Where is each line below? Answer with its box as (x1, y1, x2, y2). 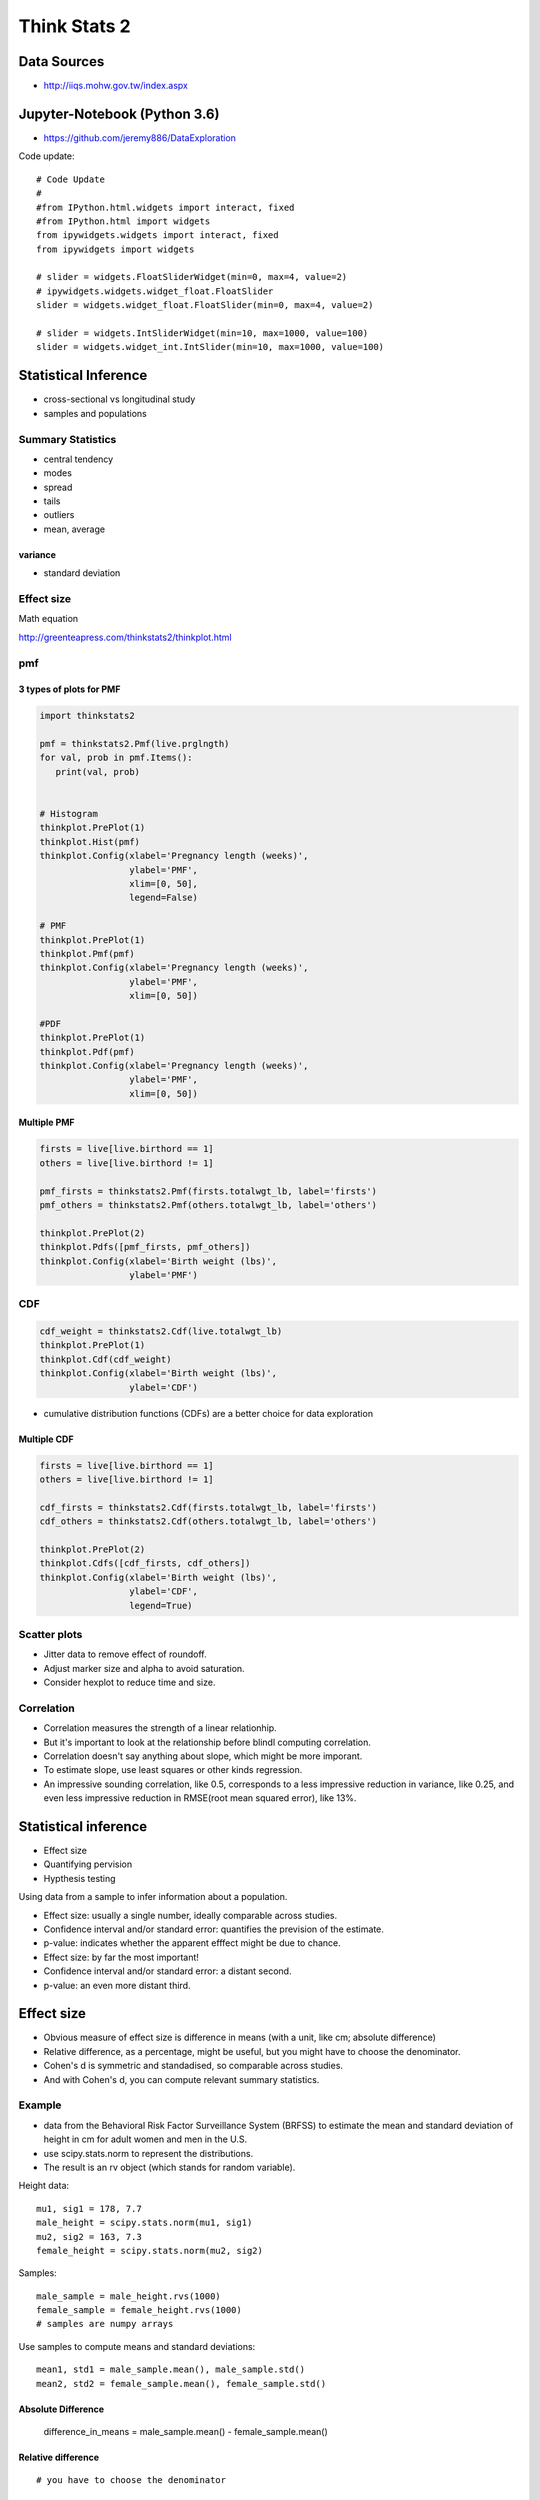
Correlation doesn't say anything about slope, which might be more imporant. (43, 1750, 363, 1762)
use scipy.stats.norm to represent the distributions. (43, 2147, 254, 2159)
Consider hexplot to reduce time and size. (43, 1676, 216, 1689)
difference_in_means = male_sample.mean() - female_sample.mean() (43, 2426, 329, 2438)
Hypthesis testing (43, 1872, 116, 1884)
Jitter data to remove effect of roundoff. (43, 1648, 207, 1660)
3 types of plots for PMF (18, 683, 121, 695)
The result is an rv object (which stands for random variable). (43, 2161, 296, 2173)
